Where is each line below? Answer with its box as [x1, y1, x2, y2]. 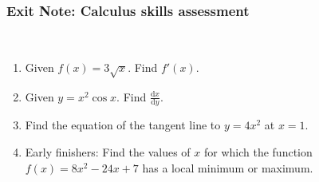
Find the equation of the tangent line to [25, 117, 221, 133]
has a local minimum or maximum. [142, 159, 313, 176]
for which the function [203, 144, 313, 160]
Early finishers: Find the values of [25, 144, 191, 160]
